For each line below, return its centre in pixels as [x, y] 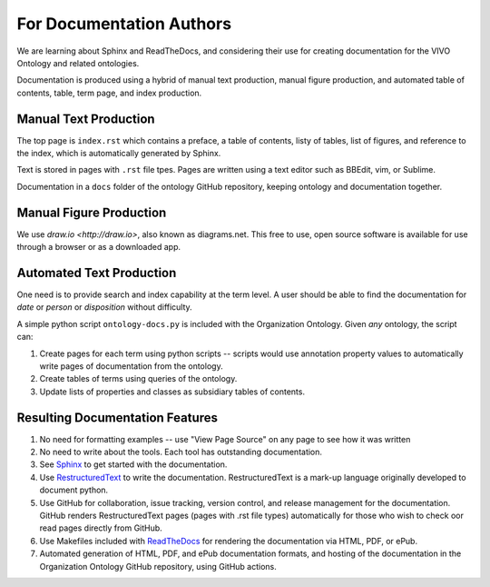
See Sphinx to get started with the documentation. [133, 464]
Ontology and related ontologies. [78, 63]
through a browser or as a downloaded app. [99, 247]
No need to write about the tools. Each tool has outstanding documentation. [181, 452]
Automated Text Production [97, 273]
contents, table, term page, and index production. [109, 93]
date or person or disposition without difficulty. [104, 307]
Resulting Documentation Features [117, 418]
